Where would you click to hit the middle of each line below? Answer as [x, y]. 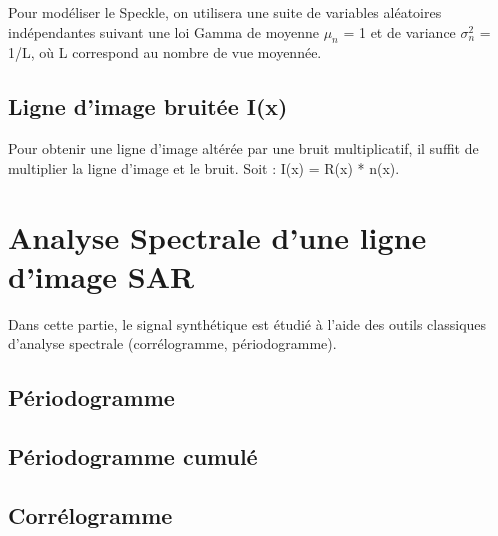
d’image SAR [101, 275]
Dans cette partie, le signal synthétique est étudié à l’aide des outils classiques [247, 323]
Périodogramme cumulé [133, 456]
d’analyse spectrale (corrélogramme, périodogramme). [172, 343]
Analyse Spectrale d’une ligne [217, 236]
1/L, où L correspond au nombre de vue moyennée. [165, 52]
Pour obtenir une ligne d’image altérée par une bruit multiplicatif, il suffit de [243, 148]
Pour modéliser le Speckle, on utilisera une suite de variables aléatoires [225, 12]
